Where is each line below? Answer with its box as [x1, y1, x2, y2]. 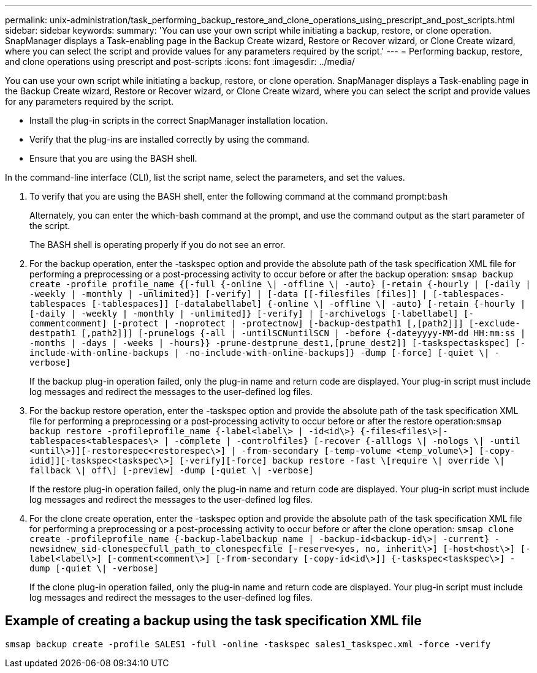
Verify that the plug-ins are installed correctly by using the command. [29, 134, 310, 145]
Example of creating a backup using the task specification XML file [5, 613, 422, 629]
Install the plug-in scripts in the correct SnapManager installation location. [29, 115, 328, 126]
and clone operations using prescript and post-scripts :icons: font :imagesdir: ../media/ [5, 56, 355, 67]
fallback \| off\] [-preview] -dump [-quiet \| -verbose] [29, 465, 314, 475]
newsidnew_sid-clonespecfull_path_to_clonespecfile [29, 544, 283, 554]
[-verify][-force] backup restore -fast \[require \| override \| [179, 456, 505, 465]
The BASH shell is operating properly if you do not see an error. [29, 239, 286, 250]
